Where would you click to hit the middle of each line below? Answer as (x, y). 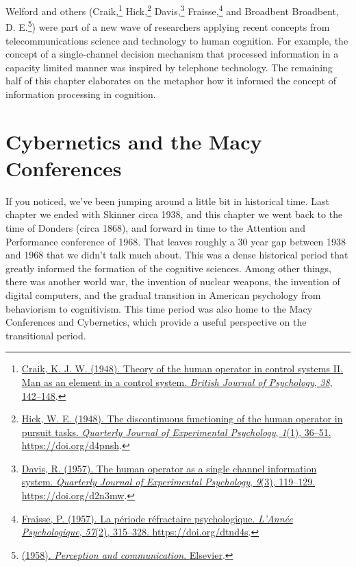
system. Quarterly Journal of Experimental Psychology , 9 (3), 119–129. (168, 482)
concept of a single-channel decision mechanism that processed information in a (172, 54)
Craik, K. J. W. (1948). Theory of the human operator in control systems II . (182, 369)
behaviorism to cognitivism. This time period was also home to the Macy (159, 308)
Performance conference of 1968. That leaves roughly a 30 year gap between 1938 (176, 241)
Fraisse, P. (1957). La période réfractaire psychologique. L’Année (157, 518)
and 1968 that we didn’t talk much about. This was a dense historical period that (177, 255)
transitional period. (46, 335)
